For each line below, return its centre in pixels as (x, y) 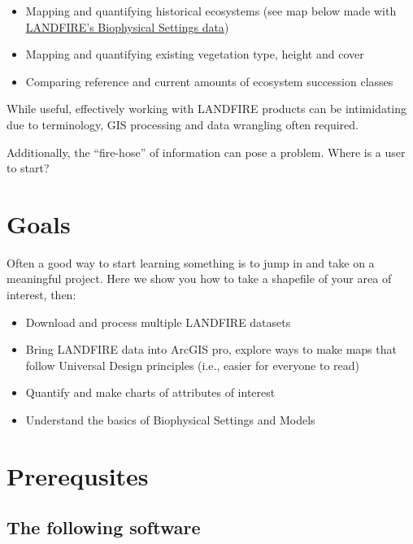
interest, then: (41, 295)
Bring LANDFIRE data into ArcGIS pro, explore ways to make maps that (211, 349)
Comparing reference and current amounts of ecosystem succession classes (209, 81)
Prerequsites (78, 475)
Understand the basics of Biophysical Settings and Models (170, 420)
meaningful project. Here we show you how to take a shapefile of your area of (199, 279)
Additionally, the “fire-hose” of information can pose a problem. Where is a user (206, 152)
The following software (104, 527)
